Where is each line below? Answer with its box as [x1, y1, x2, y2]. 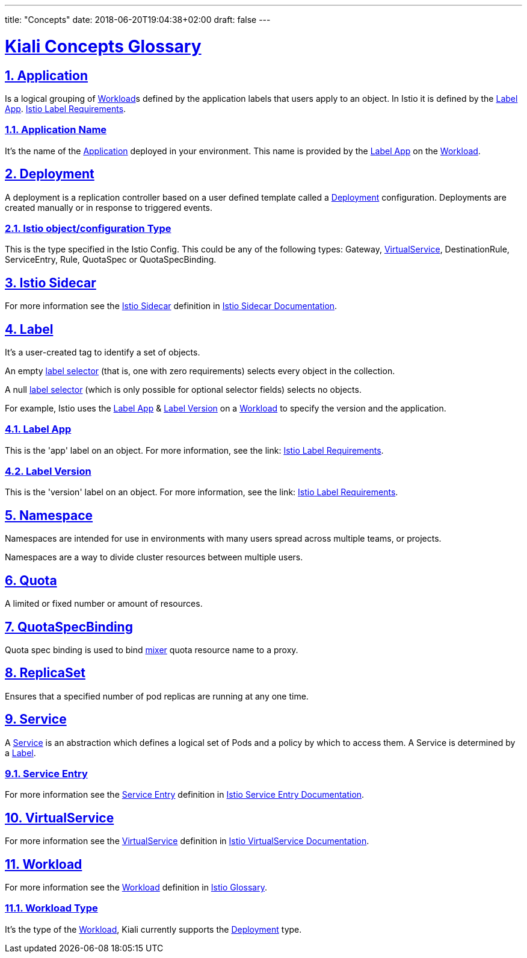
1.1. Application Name [5, 124, 107, 136]
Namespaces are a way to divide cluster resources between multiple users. [5, 552, 303, 563]
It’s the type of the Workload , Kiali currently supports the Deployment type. [5, 924, 302, 935]
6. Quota [5, 572, 57, 588]
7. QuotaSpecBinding [5, 619, 133, 634]
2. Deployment [5, 166, 94, 182]
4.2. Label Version [5, 465, 91, 478]
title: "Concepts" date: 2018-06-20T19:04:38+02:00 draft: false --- [5, 14, 271, 25]
